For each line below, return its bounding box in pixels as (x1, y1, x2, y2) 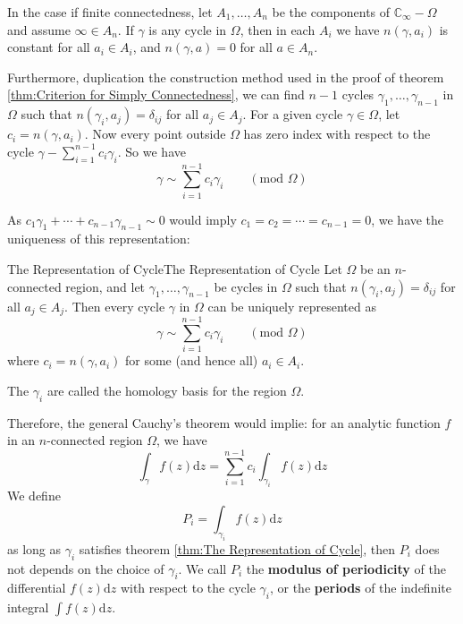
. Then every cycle (64, 296, 165, 315)
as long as (7, 539, 62, 558)
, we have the (371, 209, 444, 228)
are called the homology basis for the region (46, 380, 287, 399)
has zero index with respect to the (243, 124, 431, 143)
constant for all (7, 38, 90, 56)
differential (7, 578, 66, 597)
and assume (7, 20, 71, 38)
